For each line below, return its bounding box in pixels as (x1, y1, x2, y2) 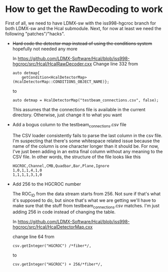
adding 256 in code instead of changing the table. (12, 209, 116, 215)
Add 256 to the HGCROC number (12, 181, 81, 187)
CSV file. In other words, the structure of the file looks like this (12, 154, 141, 160)
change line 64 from (12, 234, 55, 240)
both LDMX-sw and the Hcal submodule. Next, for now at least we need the (5, 25, 161, 31)
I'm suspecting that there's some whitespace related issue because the (12, 138, 160, 144)
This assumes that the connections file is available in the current (12, 106, 145, 112)
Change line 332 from (93, 61, 138, 67)
